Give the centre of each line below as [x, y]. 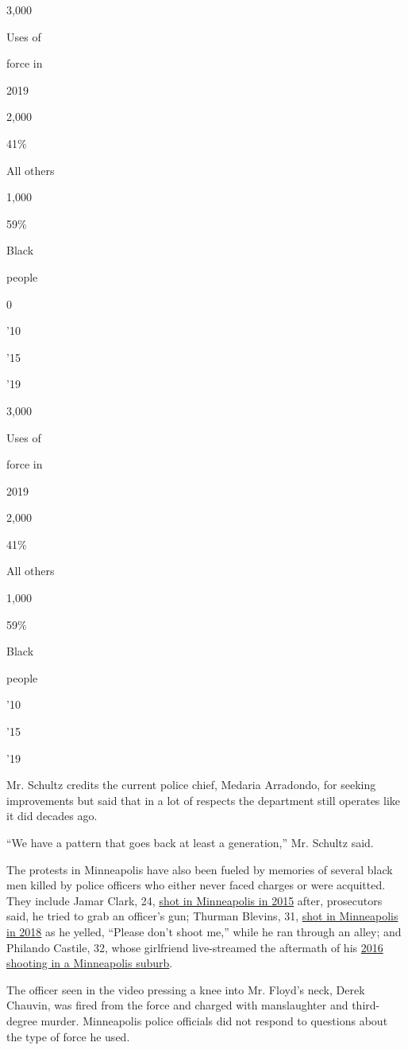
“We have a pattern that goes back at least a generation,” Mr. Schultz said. [190, 842]
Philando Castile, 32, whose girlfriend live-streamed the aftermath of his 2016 [195, 947]
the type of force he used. [68, 1036]
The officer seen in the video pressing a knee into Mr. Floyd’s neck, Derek [186, 989]
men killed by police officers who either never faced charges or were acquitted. [196, 885]
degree [22, 1020]
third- [366, 1005]
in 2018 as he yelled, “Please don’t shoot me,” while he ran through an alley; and [204, 931]
